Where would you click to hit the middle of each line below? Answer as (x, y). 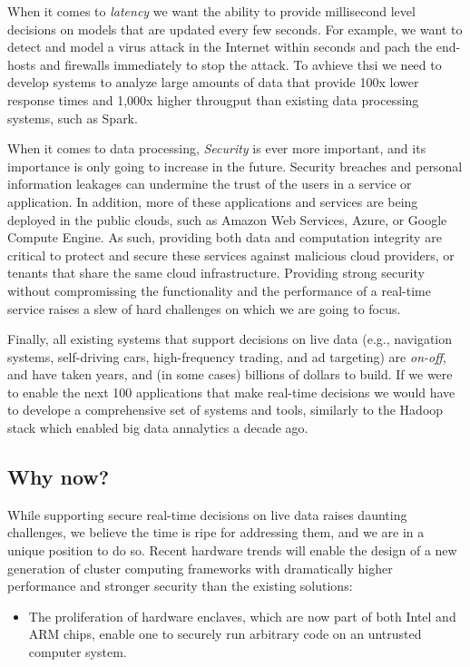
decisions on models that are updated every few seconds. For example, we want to (235, 29)
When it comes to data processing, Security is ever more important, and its (217, 148)
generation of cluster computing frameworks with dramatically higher (200, 568)
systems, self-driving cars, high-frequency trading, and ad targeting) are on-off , (227, 356)
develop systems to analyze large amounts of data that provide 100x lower (213, 82)
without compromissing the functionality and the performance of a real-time (219, 290)
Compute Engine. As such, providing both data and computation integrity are (225, 237)
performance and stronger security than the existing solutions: (180, 586)
